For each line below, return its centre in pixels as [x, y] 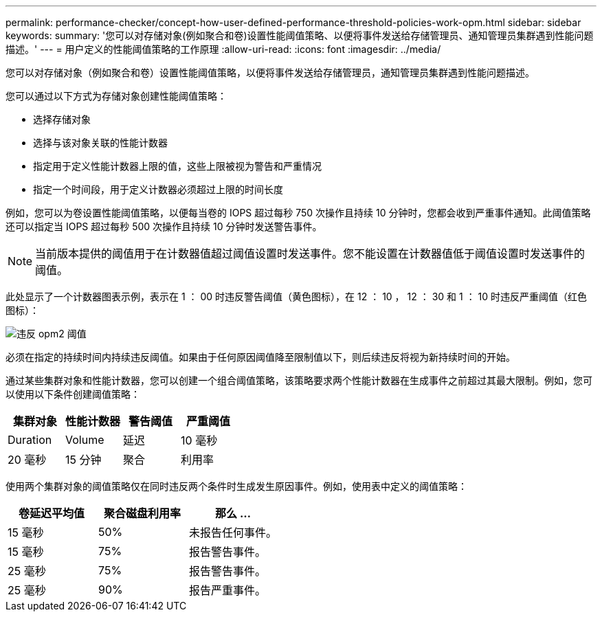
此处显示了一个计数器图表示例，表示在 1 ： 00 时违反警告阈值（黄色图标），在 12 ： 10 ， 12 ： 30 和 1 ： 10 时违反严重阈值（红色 [297, 296]
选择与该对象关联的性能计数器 [100, 143]
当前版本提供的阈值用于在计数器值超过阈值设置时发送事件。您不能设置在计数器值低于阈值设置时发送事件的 [310, 254]
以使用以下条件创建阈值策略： [73, 394]
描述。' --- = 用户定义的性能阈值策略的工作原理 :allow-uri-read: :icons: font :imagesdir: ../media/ [223, 49]
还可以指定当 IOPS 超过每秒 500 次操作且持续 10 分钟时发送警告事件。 [164, 226]
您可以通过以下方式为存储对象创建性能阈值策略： [116, 96]
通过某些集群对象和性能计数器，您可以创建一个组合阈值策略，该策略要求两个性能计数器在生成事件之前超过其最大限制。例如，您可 [299, 380]
